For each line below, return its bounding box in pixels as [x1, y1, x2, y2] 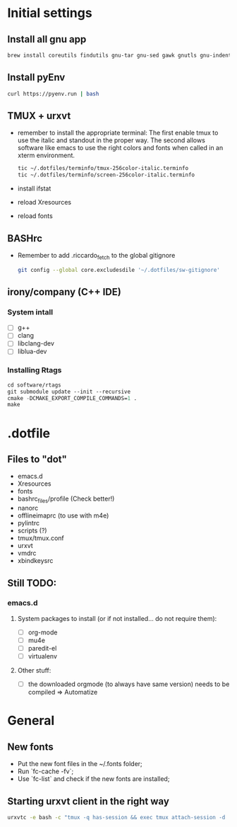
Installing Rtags [7, 365, 62, 375]
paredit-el [28, 644, 57, 652]
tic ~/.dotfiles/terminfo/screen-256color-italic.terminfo [17, 171, 195, 178]
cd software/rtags [7, 381, 61, 389]
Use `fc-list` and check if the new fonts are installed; [17, 775, 170, 783]
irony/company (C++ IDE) [7, 286, 121, 298]
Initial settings [7, 5, 93, 21]
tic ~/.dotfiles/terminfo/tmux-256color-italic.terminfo [17, 165, 189, 172]
